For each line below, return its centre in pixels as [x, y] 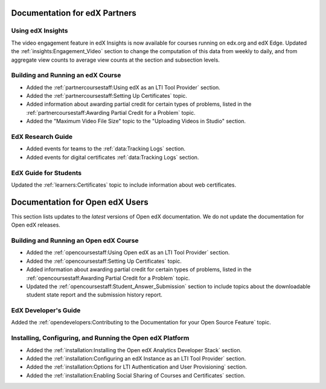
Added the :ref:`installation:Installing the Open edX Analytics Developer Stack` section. [134, 350]
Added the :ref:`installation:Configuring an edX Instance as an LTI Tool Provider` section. [136, 358]
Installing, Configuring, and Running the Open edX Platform [100, 338]
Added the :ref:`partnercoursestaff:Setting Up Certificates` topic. [107, 96]
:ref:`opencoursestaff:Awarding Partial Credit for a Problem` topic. [108, 278]
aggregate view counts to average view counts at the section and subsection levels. [116, 60]
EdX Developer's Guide [46, 310]
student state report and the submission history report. [94, 295]
